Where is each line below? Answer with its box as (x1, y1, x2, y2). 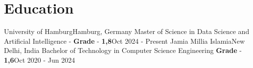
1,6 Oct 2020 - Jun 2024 (4, 54, 75, 65)
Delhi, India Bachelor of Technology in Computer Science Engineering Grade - (4, 45, 242, 55)
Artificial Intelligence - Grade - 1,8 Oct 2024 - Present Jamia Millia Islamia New (4, 35, 245, 46)
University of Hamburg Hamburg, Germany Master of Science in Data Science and (4, 26, 250, 36)
